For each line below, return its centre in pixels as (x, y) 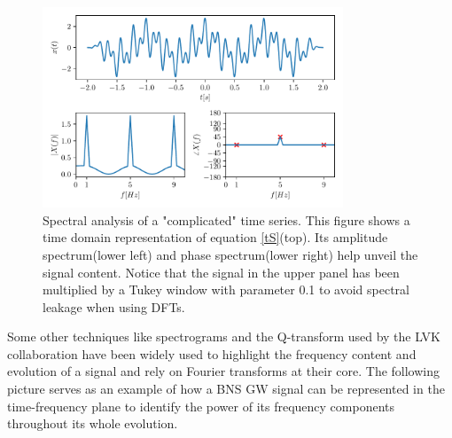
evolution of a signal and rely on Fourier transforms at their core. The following (224, 371)
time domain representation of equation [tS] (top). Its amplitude (215, 237)
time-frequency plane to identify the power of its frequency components (201, 406)
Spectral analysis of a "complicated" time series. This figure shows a (226, 219)
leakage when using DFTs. (114, 306)
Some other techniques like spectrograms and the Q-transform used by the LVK (224, 336)
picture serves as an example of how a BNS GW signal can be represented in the (226, 389)
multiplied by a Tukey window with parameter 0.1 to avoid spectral (226, 289)
